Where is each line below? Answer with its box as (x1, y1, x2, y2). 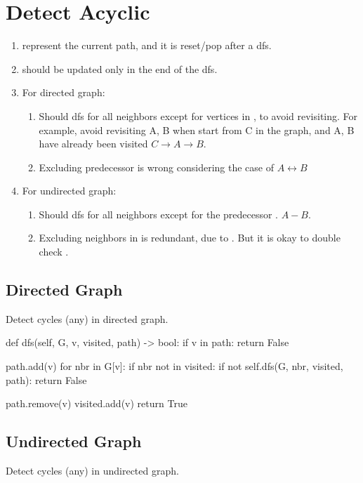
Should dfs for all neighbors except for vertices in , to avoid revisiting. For (39, 108, 358, 123)
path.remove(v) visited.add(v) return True (6, 396, 187, 411)
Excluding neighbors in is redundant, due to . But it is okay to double (39, 230, 341, 245)
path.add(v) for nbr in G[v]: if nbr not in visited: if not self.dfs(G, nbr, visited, (6, 359, 343, 373)
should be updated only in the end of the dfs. (22, 61, 218, 76)
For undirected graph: (22, 183, 117, 198)
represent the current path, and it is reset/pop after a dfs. (22, 38, 272, 53)
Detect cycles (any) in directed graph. (6, 311, 169, 326)
